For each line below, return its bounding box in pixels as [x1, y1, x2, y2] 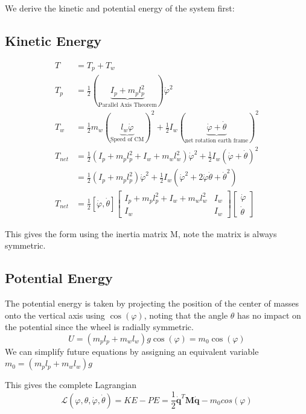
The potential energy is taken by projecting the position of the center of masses [5, 297, 299, 310]
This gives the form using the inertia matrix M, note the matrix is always [5, 227, 277, 240]
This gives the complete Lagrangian [5, 378, 137, 391]
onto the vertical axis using [5, 308, 105, 321]
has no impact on [237, 308, 301, 321]
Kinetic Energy [5, 31, 102, 49]
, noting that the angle [144, 308, 228, 321]
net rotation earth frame [185, 138, 249, 144]
